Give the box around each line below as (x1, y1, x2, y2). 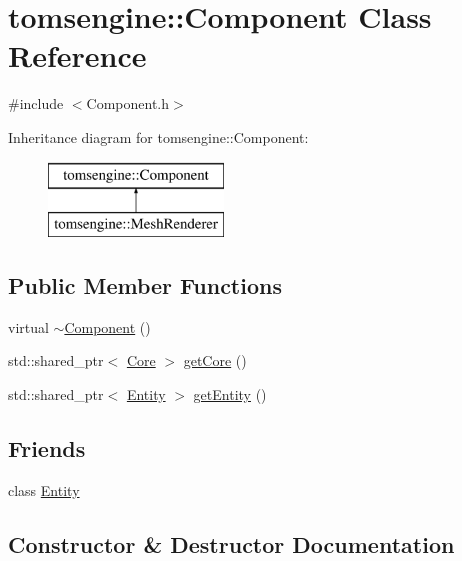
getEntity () (193, 384, 267, 405)
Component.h (86, 93, 170, 114)
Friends (8, 433, 86, 464)
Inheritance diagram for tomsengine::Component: (8, 126, 309, 147)
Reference (8, 35, 147, 76)
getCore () (183, 350, 247, 371)
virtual (8, 316, 49, 337)
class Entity (8, 479, 80, 500)
